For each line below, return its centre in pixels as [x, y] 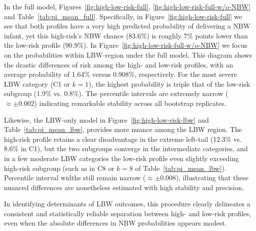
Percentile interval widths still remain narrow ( [75, 178]
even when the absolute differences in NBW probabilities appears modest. [115, 223]
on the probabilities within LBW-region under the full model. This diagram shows [128, 54]
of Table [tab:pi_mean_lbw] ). [181, 168]
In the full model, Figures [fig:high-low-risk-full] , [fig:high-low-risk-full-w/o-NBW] [127, 6]
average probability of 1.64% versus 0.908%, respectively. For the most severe [121, 74]
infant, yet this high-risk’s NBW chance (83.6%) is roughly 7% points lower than [126, 35]
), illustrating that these [212, 178]
